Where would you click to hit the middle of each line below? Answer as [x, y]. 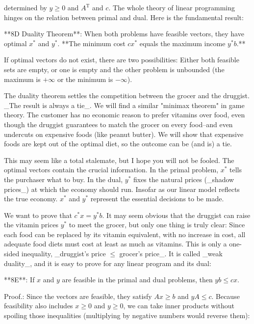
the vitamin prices [31, 225]
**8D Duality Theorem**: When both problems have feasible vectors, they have [124, 34]
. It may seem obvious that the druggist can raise [176, 215]
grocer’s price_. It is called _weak [171, 254]
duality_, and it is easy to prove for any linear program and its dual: [108, 263]
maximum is [22, 79]
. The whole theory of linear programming [172, 7]
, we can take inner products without [179, 306]
